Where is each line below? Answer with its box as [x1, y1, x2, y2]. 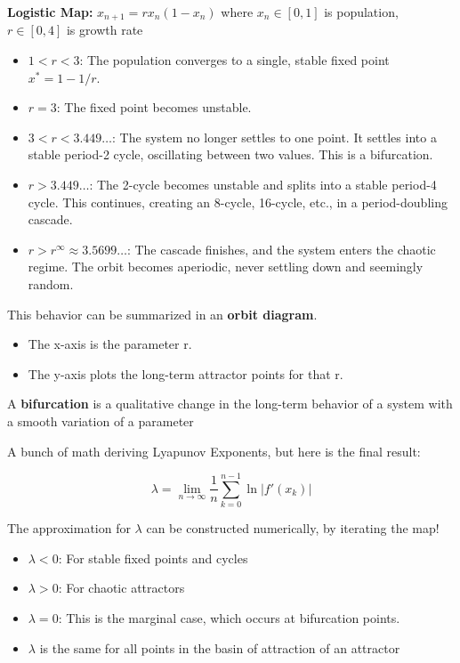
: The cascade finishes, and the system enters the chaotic [126, 239, 436, 258]
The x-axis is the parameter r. [28, 335, 192, 353]
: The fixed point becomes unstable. [56, 98, 252, 117]
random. [28, 274, 74, 293]
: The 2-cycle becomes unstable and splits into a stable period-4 [89, 175, 437, 194]
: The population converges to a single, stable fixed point [79, 51, 390, 69]
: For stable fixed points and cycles [58, 548, 248, 567]
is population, [324, 3, 399, 20]
